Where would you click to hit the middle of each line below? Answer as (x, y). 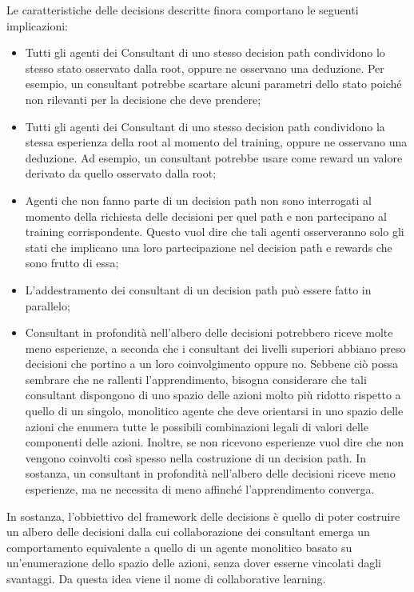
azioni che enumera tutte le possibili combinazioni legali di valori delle (197, 426)
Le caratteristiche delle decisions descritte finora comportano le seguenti (183, 10)
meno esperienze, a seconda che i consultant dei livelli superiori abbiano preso (215, 348)
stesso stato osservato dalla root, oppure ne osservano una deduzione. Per (205, 68)
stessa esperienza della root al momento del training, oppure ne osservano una (216, 142)
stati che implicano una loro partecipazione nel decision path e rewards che (209, 247)
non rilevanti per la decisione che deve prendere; (143, 99)
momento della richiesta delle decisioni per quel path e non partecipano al (206, 216)
